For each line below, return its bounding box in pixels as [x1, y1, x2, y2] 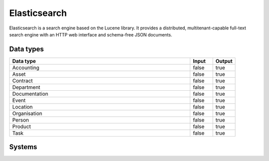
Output [215, 57, 233, 64]
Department [12, 84, 41, 91]
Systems [9, 143, 37, 152]
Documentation [12, 90, 48, 97]
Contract [12, 77, 33, 84]
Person [12, 116, 29, 123]
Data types [9, 45, 44, 53]
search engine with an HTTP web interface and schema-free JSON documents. [9, 31, 172, 37]
